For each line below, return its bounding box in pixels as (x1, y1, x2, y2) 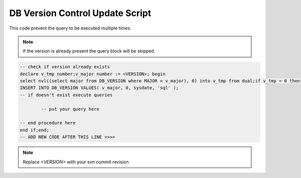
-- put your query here (41, 106, 100, 112)
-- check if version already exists (20, 64, 110, 70)
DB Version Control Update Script (9, 8, 152, 19)
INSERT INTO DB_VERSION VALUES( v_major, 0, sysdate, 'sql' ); (20, 85, 179, 91)
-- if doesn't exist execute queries (20, 92, 113, 98)
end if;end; (20, 127, 50, 133)
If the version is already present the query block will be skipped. (23, 48, 156, 54)
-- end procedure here (20, 120, 76, 126)
